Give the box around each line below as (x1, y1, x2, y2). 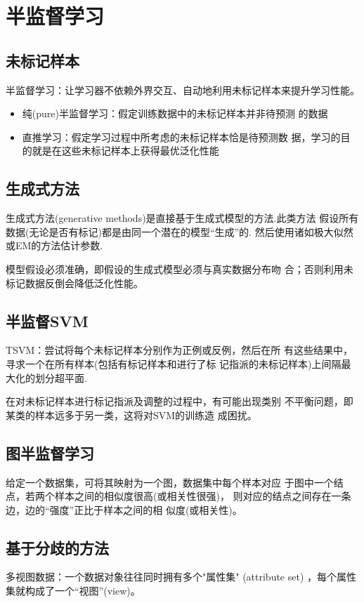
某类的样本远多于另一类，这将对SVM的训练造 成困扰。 (6, 407, 257, 422)
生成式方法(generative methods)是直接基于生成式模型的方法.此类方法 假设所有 (6, 211, 359, 225)
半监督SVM (6, 310, 89, 331)
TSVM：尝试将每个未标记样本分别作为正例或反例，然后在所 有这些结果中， (6, 343, 353, 357)
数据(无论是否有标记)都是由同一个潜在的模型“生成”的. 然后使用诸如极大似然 (6, 224, 353, 239)
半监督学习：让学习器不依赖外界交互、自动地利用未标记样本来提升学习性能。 (6, 82, 360, 97)
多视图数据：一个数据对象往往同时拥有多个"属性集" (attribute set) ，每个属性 (6, 569, 357, 584)
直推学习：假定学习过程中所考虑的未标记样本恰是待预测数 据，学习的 (22, 129, 341, 144)
